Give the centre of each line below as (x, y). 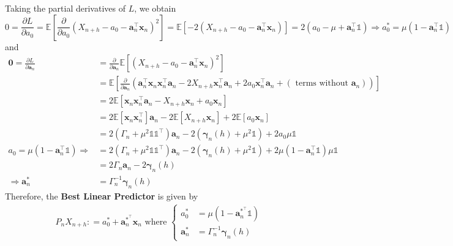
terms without (322, 84)
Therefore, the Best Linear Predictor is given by (102, 196)
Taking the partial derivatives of (65, 8)
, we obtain (155, 8)
